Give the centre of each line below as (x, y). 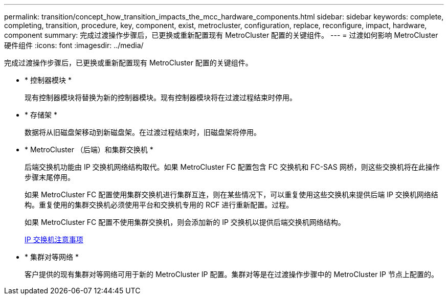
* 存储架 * (41, 115)
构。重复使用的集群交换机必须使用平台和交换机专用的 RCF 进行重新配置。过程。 (159, 205)
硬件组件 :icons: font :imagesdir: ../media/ (74, 45)
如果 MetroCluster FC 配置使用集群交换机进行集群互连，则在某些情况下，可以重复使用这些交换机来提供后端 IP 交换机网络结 (231, 194)
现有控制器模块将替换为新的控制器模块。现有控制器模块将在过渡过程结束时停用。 (161, 97)
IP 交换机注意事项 (54, 239)
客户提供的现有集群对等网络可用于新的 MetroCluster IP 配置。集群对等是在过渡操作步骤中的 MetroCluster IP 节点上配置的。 (231, 274)
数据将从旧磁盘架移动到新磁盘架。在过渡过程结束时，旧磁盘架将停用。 (143, 132)
